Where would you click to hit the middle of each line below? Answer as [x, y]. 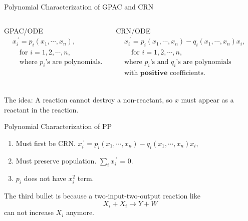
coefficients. [187, 73]
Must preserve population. [56, 160]
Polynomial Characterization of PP [58, 126]
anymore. [80, 212]
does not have [45, 178]
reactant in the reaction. [41, 109]
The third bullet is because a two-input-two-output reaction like [102, 196]
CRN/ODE [133, 30]
